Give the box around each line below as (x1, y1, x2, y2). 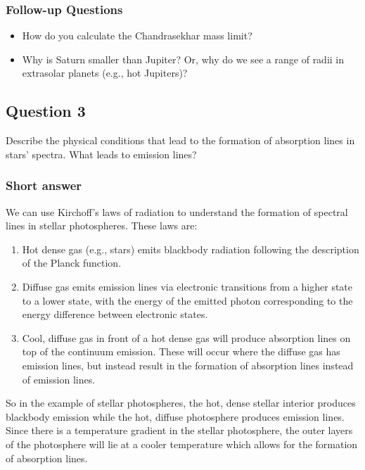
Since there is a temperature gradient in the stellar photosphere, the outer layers (6, 423, 353, 438)
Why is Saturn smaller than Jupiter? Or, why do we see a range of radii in (22, 51, 345, 66)
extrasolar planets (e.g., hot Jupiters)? (22, 65, 188, 80)
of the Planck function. (22, 255, 122, 270)
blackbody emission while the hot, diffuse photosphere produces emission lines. (6, 409, 345, 424)
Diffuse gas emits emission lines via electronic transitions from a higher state (22, 279, 353, 293)
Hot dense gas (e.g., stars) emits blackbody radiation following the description (22, 241, 359, 256)
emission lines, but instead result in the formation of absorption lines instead (22, 357, 354, 372)
